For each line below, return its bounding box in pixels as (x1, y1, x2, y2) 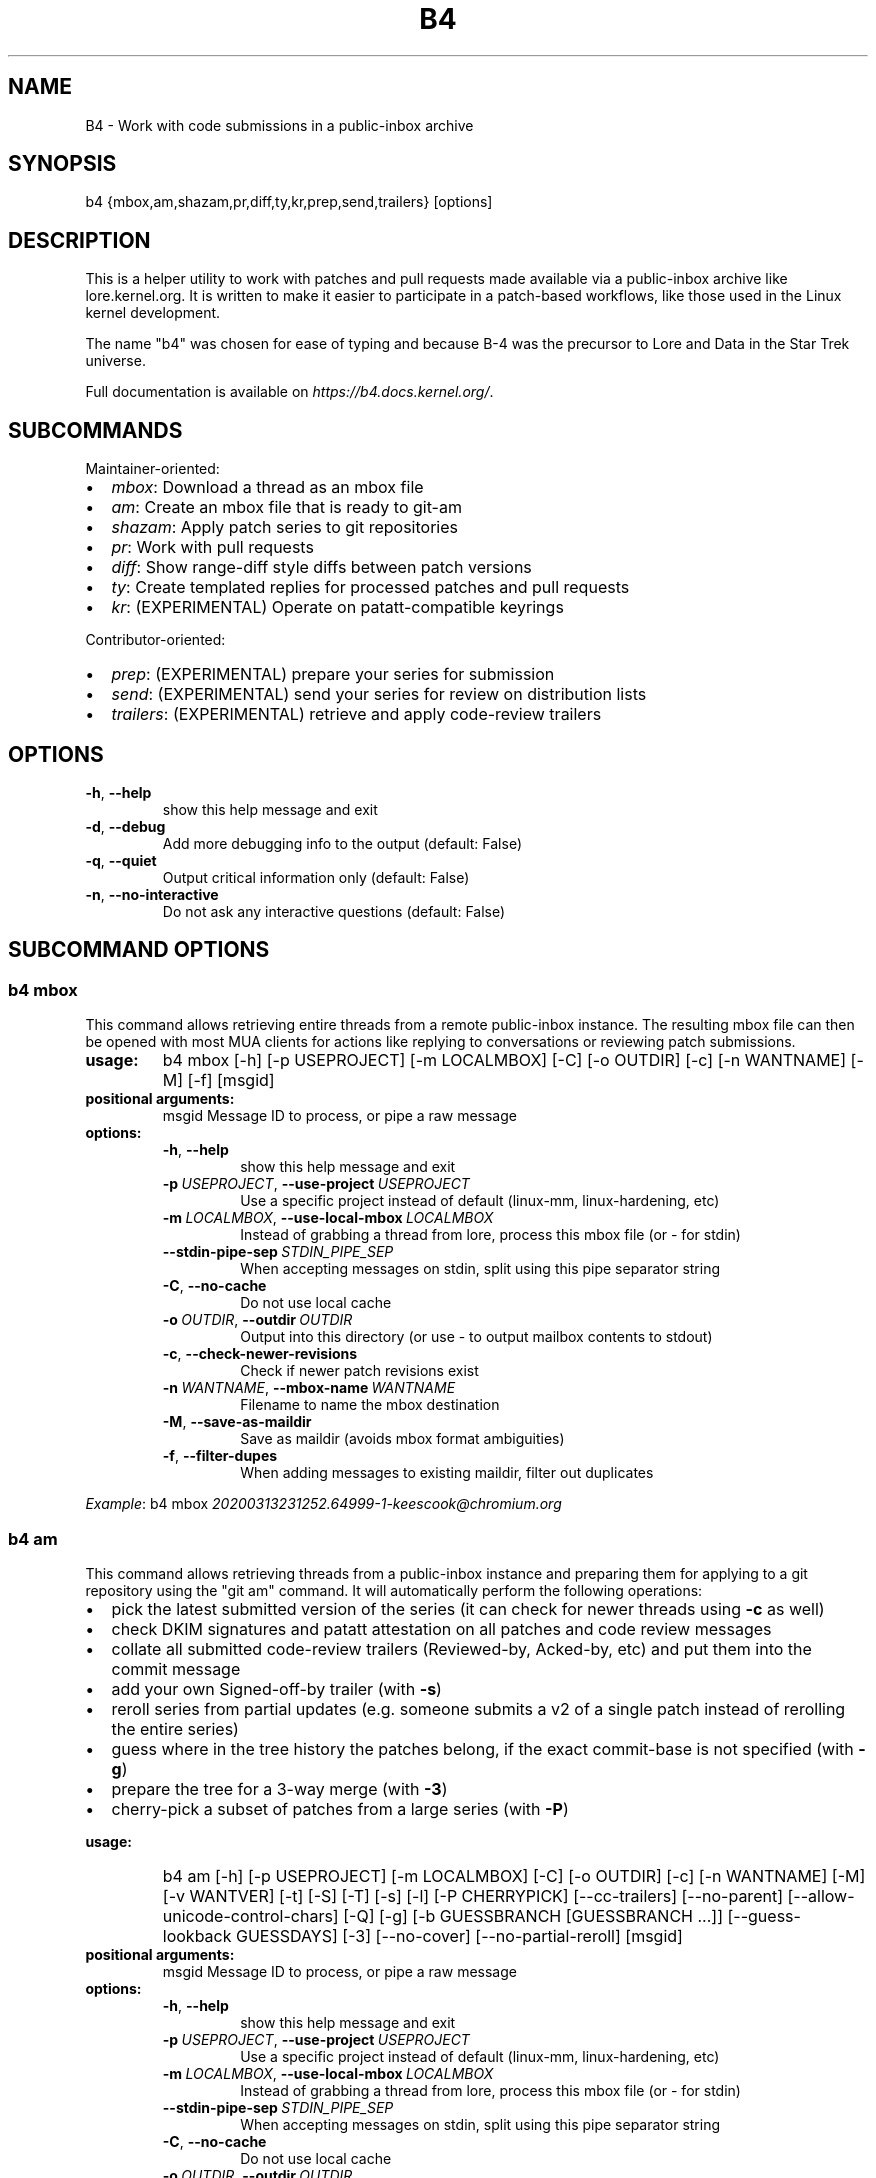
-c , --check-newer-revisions (162, 1345, 358, 1363)
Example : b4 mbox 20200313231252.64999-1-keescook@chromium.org (85, 1495, 562, 1513)
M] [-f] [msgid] (162, 1070, 275, 1091)
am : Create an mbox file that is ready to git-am (111, 497, 462, 518)
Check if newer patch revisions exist (240, 1362, 479, 1380)
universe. (85, 352, 146, 370)
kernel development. (85, 304, 221, 322)
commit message (111, 1658, 241, 1679)
